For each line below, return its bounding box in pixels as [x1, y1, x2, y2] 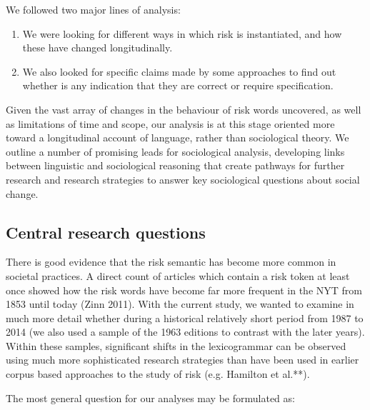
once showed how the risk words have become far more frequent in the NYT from [6, 282, 362, 297]
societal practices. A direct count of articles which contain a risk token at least [6, 268, 350, 283]
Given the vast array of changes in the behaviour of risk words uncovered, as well [6, 101, 361, 116]
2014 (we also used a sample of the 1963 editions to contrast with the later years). [6, 324, 365, 339]
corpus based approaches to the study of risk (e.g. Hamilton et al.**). [6, 366, 310, 381]
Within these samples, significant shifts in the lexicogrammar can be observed [6, 338, 346, 353]
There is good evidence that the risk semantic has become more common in [6, 254, 336, 269]
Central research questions [6, 221, 206, 243]
